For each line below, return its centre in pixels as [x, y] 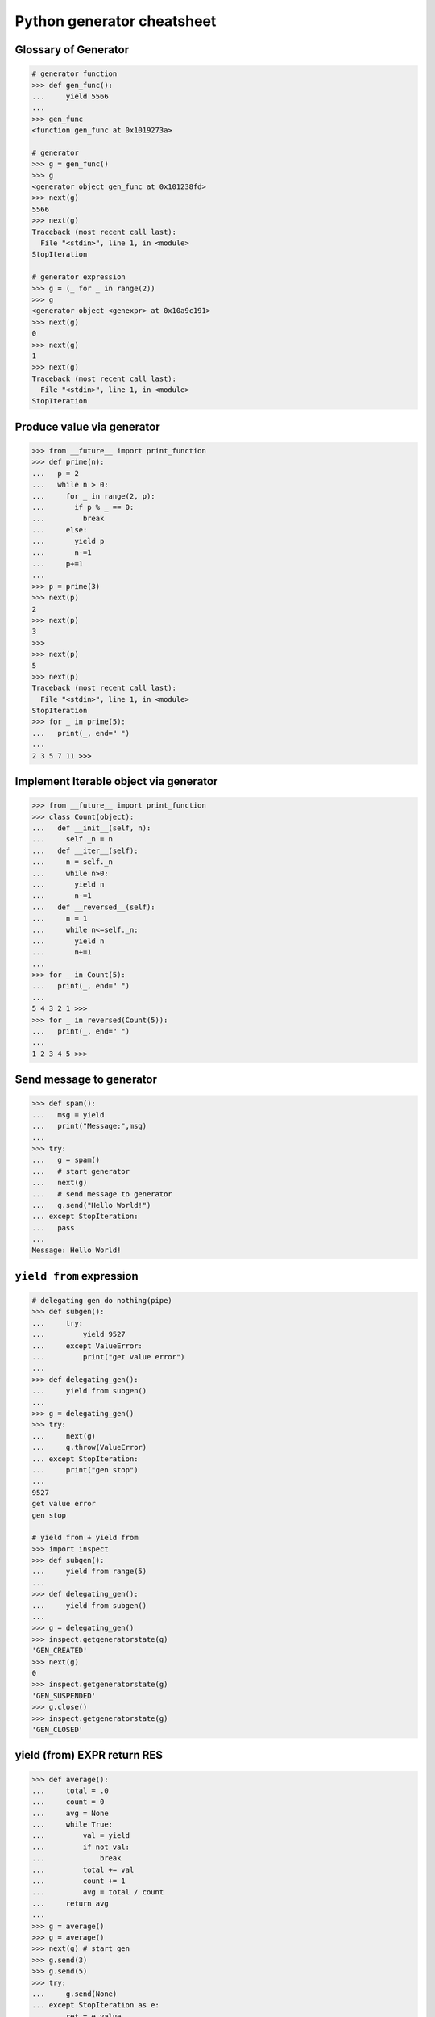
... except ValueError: [87, 1346]
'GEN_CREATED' [60, 1651]
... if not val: [81, 1847]
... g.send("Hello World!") [91, 1205]
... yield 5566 [70, 96]
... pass [53, 1228]
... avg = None [70, 1813]
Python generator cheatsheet [116, 21]
